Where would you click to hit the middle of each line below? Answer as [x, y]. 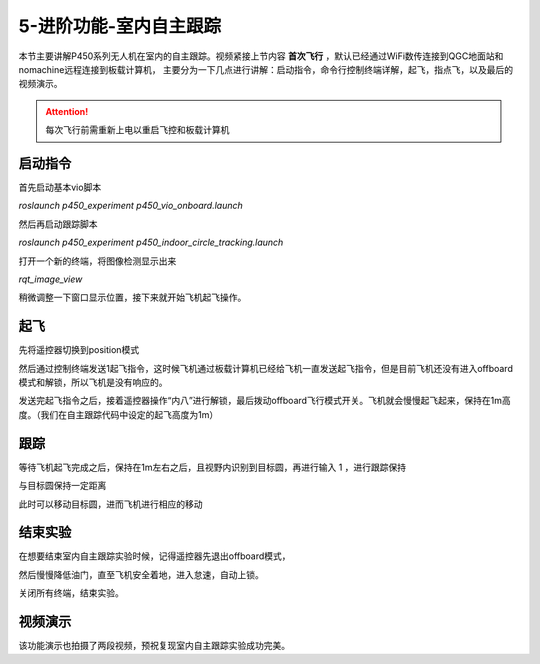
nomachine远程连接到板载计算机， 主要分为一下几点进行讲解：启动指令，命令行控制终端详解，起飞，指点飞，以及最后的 [266, 69]
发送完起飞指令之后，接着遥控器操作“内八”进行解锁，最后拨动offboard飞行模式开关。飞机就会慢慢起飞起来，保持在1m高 [265, 401]
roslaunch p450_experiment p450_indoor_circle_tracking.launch [151, 242]
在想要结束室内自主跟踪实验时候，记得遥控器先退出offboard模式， [154, 556]
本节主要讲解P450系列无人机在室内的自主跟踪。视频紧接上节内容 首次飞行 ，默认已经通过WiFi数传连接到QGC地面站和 [261, 56]
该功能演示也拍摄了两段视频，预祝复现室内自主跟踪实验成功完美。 [154, 646]
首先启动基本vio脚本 [60, 187]
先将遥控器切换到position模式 [79, 350]
